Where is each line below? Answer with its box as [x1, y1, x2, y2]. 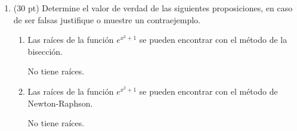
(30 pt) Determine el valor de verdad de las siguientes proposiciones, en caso [13, 2, 293, 14]
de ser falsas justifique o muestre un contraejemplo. [13, 13, 200, 26]
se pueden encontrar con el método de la [139, 33, 287, 46]
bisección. [27, 45, 63, 57]
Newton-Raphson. [27, 96, 93, 109]
